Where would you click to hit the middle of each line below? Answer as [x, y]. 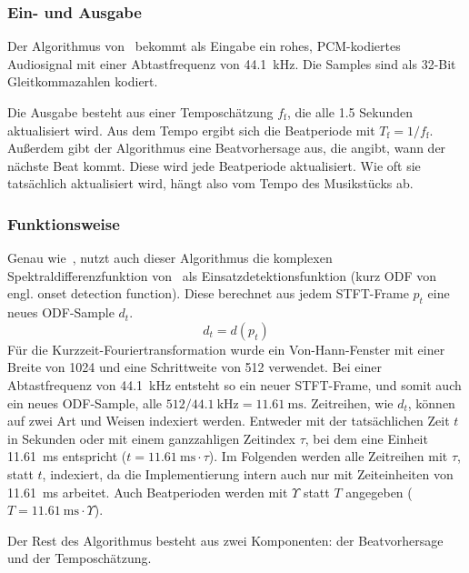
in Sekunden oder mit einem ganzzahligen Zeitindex [152, 438]
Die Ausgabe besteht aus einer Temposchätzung [140, 112]
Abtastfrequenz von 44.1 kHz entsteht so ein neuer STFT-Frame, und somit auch [234, 384]
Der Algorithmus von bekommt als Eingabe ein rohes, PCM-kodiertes [204, 46]
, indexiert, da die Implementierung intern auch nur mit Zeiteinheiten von [248, 473]
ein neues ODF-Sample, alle [85, 402]
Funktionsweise [64, 223]
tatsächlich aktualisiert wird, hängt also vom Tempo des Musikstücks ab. [210, 183]
